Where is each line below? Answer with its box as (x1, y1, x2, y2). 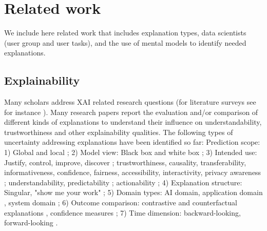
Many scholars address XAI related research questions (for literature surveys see (4, 97, 256, 107)
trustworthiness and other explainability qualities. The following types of (4, 126, 233, 137)
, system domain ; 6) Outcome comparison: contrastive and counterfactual (4, 197, 237, 208)
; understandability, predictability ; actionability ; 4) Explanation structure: (4, 177, 242, 187)
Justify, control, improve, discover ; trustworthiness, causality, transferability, (4, 157, 246, 167)
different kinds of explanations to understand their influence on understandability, (4, 117, 262, 127)
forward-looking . (4, 217, 58, 228)
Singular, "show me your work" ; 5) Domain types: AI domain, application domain (4, 187, 263, 198)
